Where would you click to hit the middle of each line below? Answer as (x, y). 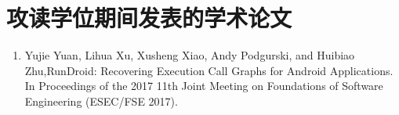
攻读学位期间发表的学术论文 (149, 18)
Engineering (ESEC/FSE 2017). (101, 101)
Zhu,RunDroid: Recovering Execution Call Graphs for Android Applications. (209, 70)
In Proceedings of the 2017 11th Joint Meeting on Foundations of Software (204, 86)
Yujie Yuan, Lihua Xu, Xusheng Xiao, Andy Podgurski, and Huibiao (190, 55)
